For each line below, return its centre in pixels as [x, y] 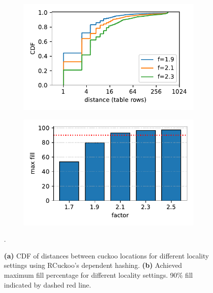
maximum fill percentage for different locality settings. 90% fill [98, 275]
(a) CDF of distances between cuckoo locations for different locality [106, 255]
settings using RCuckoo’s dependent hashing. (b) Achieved [93, 265]
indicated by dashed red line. [48, 284]
